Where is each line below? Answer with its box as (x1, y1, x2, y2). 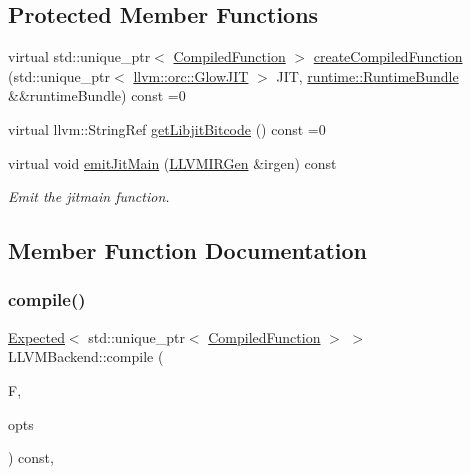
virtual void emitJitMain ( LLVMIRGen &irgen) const (8, 152, 337, 173)
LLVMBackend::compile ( (8, 346, 164, 367)
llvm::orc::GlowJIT (133, 65, 249, 86)
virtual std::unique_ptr (8, 46, 151, 67)
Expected (8, 326, 65, 347)
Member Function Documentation (8, 235, 368, 266)
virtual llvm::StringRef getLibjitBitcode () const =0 (8, 118, 326, 139)
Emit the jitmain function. (8, 186, 170, 207)
